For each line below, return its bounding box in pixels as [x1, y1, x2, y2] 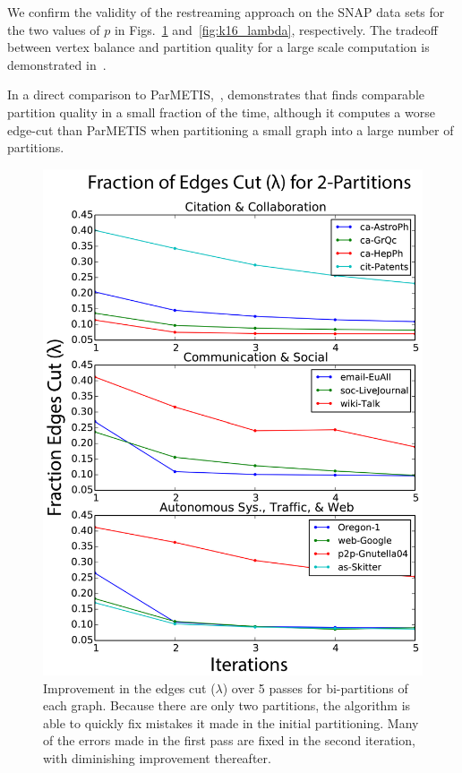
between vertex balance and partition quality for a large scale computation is [7, 38, 430, 56]
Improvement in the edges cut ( [43, 678, 216, 697]
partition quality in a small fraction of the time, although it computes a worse [7, 102, 435, 121]
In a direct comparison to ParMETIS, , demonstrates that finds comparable [7, 85, 425, 104]
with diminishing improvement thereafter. [43, 749, 271, 768]
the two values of [7, 20, 100, 39]
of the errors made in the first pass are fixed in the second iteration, [43, 731, 415, 750]
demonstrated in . [7, 55, 107, 73]
